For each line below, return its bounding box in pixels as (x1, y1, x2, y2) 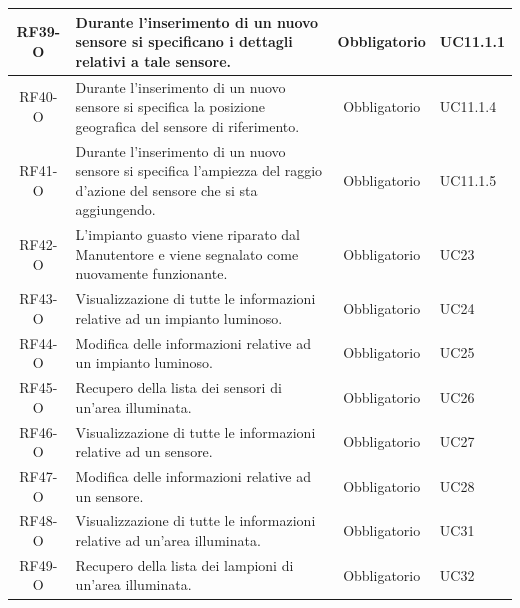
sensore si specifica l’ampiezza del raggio (75, 160, 323, 181)
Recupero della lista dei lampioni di (75, 554, 294, 575)
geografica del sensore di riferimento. (75, 115, 300, 136)
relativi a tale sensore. (75, 50, 232, 71)
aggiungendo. (75, 199, 156, 220)
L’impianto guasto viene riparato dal (75, 224, 300, 245)
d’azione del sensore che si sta (75, 179, 258, 200)
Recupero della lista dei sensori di (75, 377, 282, 398)
